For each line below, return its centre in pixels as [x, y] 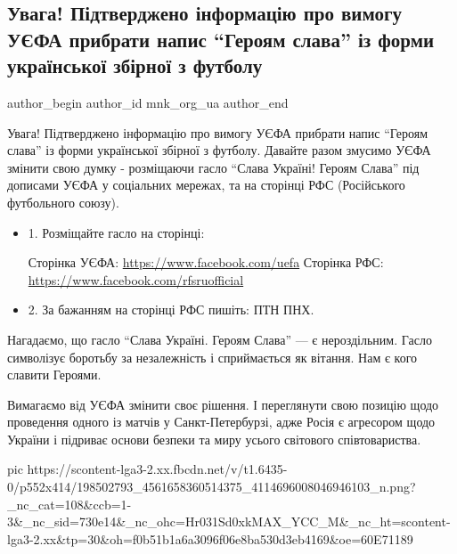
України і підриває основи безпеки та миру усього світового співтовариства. [214, 439]
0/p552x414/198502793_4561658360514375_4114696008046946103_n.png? [212, 487]
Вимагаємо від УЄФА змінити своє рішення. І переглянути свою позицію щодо [223, 404]
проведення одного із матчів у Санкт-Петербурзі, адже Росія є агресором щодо [221, 422]
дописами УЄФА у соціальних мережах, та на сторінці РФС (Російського [206, 185]
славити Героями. [54, 375]
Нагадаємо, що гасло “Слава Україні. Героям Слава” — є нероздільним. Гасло [220, 339]
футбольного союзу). [63, 202]
